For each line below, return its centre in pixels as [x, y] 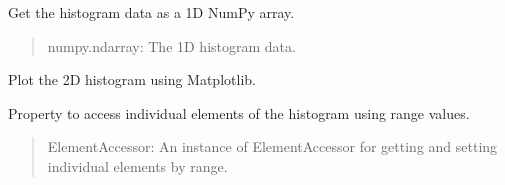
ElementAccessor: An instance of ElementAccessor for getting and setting [272, 146]
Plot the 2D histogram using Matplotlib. [132, 79]
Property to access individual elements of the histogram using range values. [239, 112]
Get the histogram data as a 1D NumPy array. [151, 12]
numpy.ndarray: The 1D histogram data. [171, 45]
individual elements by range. [137, 165]
